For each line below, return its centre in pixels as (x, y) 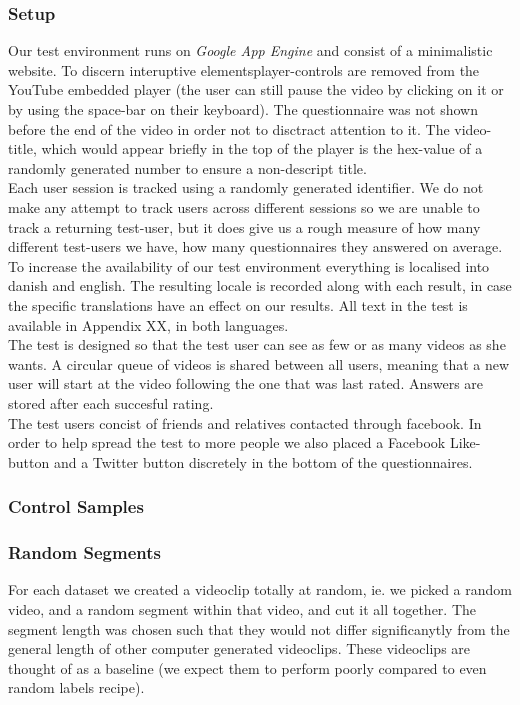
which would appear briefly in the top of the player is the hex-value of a (262, 148)
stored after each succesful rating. (111, 402)
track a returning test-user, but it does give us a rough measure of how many (244, 226)
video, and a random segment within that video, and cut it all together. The (242, 608)
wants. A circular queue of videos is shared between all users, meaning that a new (259, 363)
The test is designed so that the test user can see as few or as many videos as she (257, 344)
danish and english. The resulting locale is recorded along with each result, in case (260, 285)
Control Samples (76, 506)
